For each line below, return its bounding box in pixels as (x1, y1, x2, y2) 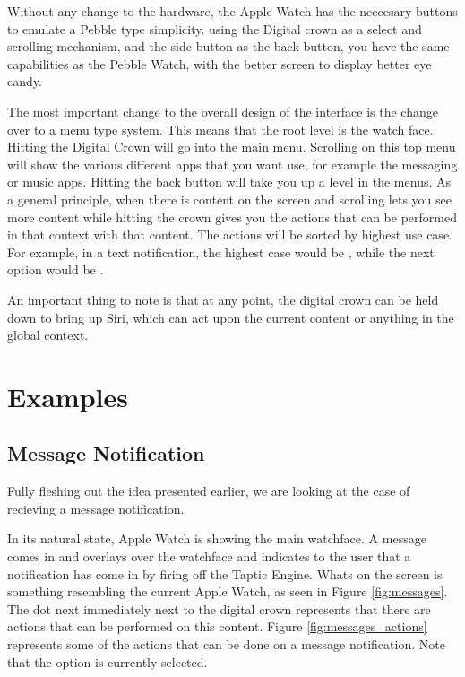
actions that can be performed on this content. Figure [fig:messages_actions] (7, 617, 427, 636)
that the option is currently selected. (7, 652, 208, 671)
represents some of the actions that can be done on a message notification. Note (7, 635, 445, 654)
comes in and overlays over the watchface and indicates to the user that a (7, 547, 411, 566)
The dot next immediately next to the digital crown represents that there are (7, 599, 431, 618)
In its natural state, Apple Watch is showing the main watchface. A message (7, 529, 426, 548)
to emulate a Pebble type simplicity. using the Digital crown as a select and (7, 19, 422, 38)
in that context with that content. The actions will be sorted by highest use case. (7, 225, 452, 244)
